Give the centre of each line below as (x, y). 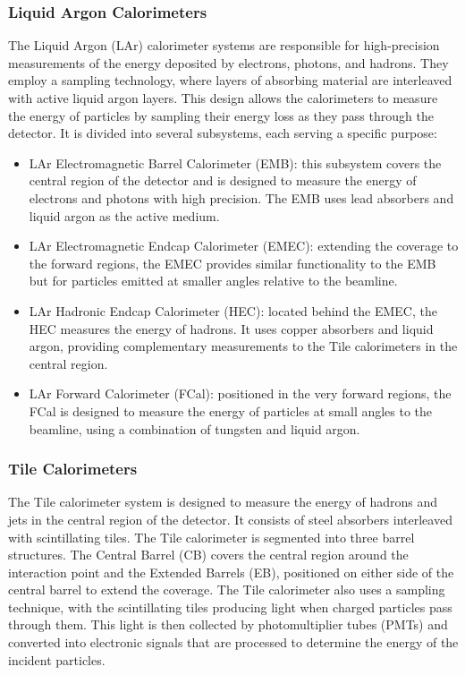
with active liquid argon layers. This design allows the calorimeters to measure (223, 98)
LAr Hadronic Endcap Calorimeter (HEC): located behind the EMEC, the (233, 310)
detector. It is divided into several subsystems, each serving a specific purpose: (223, 133)
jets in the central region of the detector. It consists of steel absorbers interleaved (230, 519)
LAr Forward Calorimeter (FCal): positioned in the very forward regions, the (240, 393)
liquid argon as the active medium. (124, 215)
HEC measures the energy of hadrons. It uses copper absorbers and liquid (231, 328)
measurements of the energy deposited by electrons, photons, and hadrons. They (228, 62)
